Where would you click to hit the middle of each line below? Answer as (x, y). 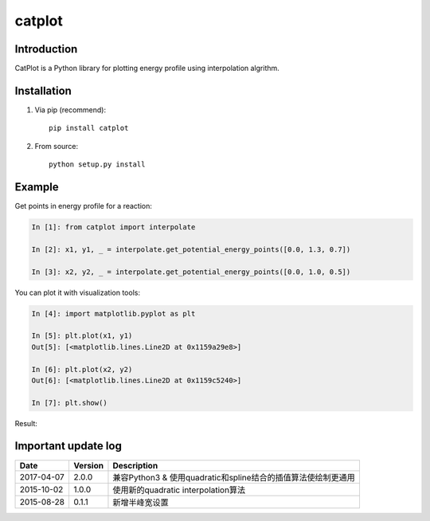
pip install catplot (89, 128)
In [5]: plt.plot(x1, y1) (82, 336)
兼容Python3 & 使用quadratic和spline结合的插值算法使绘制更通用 (234, 477)
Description (135, 465)
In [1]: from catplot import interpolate (113, 227)
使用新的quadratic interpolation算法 (179, 490)
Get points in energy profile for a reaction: (84, 206)
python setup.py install (97, 165)
